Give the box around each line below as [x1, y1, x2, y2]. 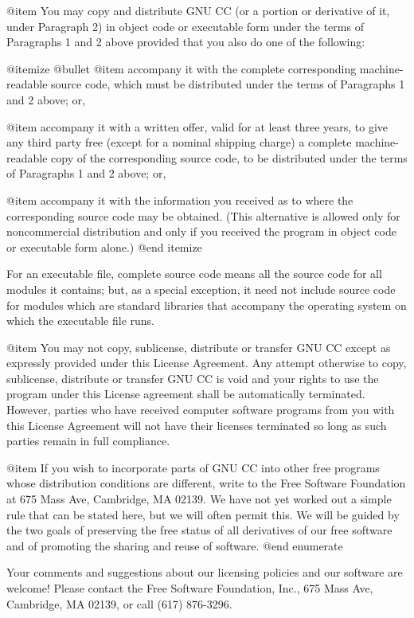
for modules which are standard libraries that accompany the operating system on [6, 296, 407, 313]
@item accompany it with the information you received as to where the [6, 191, 353, 208]
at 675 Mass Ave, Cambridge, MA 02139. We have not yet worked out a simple [6, 491, 392, 507]
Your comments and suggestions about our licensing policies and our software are [6, 564, 403, 581]
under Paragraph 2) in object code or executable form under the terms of [6, 18, 364, 34]
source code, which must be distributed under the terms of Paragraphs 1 [51, 76, 405, 92]
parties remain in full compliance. [6, 432, 170, 449]
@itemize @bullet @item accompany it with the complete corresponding [6, 60, 357, 76]
